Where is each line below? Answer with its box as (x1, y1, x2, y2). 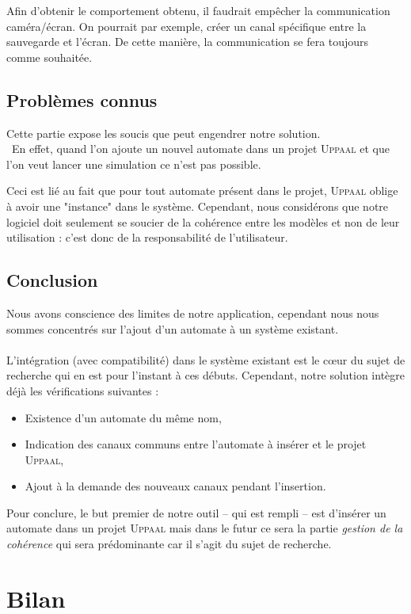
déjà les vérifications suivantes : (6, 382, 159, 399)
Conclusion (6, 268, 98, 292)
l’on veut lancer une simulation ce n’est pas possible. (6, 155, 261, 172)
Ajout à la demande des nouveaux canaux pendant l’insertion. (25, 478, 326, 494)
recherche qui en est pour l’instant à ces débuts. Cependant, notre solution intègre (6, 367, 405, 383)
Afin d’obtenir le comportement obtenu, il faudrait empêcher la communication (6, 2, 390, 18)
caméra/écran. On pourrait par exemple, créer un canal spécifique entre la (6, 17, 367, 34)
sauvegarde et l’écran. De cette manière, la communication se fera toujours (6, 33, 369, 50)
